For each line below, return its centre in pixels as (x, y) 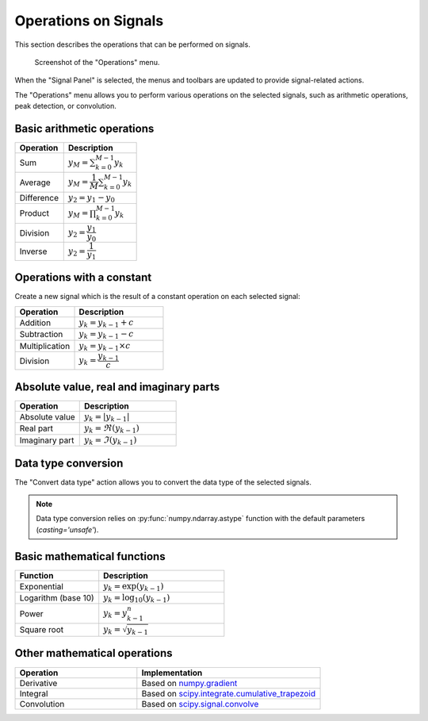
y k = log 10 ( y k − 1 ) (137, 598)
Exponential (41, 586)
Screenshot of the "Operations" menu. (97, 62)
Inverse (33, 251)
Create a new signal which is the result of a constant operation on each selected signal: (157, 297)
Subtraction (41, 335)
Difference (39, 198)
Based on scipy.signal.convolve (200, 704)
